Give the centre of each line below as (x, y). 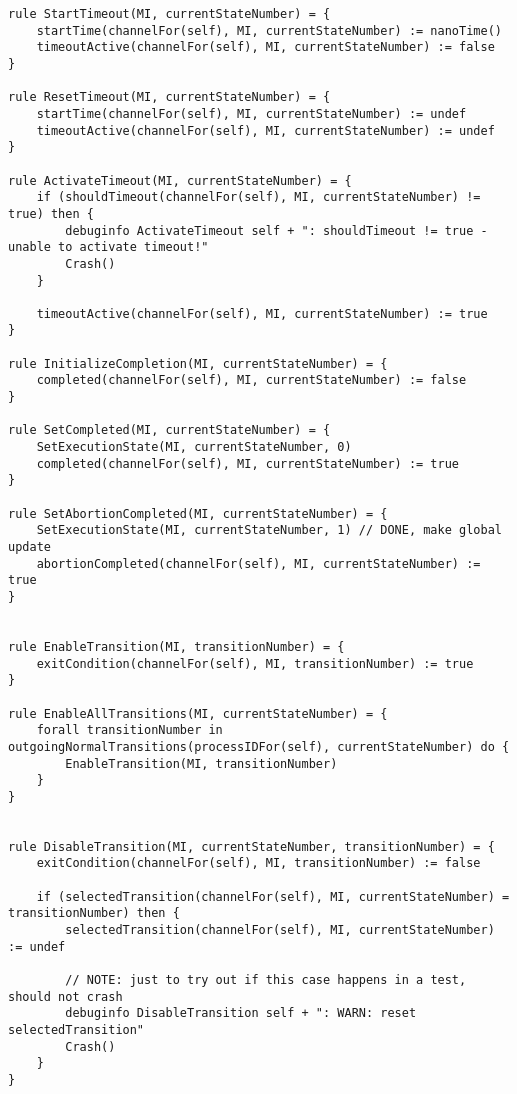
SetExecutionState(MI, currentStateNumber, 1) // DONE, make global (269, 530)
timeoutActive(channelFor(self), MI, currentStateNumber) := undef (265, 130)
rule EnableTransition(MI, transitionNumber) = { (176, 646)
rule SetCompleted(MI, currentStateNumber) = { (169, 430)
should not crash (65, 996)
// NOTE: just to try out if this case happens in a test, (266, 980)
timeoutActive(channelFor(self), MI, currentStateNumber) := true (262, 313)
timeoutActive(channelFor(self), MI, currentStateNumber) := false (265, 47)
